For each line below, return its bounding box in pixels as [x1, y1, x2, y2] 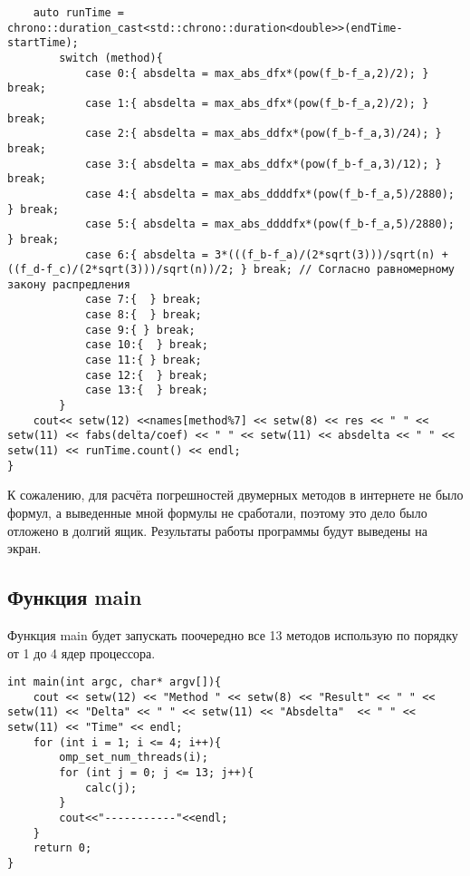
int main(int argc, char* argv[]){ [7, 676, 222, 689]
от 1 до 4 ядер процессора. [7, 643, 156, 662]
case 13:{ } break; [84, 384, 208, 397]
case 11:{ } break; [84, 354, 202, 367]
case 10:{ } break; [84, 338, 208, 352]
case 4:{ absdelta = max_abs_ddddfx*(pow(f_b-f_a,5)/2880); [84, 187, 455, 200]
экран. [7, 539, 42, 558]
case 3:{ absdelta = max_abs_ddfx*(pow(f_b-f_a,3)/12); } [84, 157, 442, 170]
